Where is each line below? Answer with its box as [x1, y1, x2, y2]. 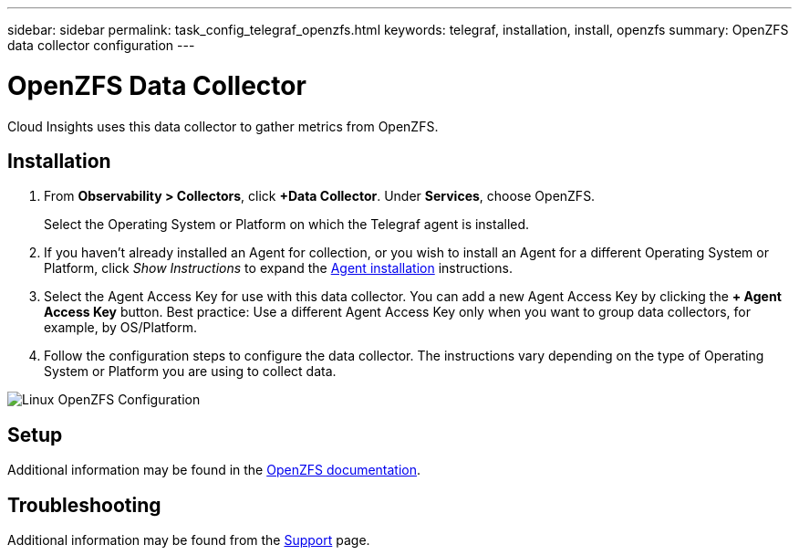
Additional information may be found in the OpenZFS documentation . [7, 462, 421, 478]
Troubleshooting [7, 493, 161, 517]
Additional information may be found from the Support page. [7, 532, 370, 549]
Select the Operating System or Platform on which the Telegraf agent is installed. [44, 216, 530, 233]
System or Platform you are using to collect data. [44, 363, 337, 380]
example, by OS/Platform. [44, 319, 197, 336]
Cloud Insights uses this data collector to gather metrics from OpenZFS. [7, 118, 439, 134]
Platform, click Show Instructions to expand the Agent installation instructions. [44, 260, 513, 277]
